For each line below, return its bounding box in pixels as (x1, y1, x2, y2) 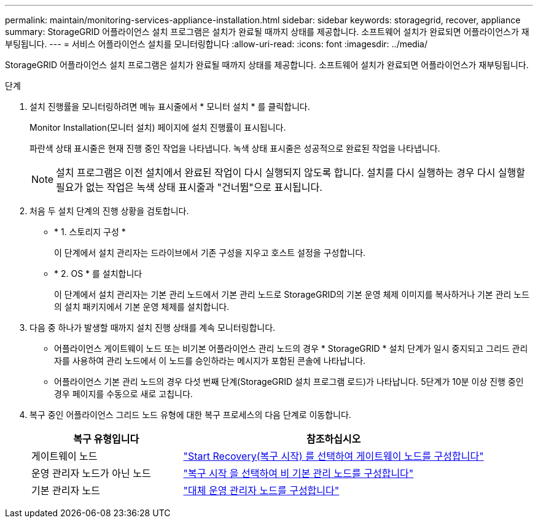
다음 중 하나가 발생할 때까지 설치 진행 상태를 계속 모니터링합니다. (29, 322, 276, 333)
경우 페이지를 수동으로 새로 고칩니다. (54, 389, 193, 399)
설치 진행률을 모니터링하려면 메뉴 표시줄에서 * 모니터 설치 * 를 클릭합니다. (29, 101, 310, 112)
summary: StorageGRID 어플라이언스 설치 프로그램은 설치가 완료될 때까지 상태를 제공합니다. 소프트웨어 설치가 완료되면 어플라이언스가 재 (5, 26, 529, 37)
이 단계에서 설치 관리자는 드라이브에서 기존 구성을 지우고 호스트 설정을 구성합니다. (54, 247, 366, 258)
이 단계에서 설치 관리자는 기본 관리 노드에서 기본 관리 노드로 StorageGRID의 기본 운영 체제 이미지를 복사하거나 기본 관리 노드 (54, 289, 530, 300)
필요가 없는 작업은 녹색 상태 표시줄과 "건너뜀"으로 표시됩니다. (56, 181, 322, 193)
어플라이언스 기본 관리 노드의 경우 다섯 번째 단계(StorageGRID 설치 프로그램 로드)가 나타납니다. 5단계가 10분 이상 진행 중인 (54, 376, 524, 387)
